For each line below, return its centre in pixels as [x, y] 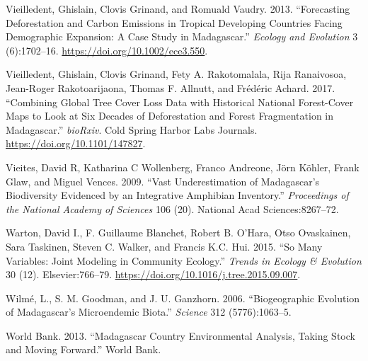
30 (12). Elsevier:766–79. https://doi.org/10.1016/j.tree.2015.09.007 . [153, 274]
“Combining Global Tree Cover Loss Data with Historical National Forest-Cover [180, 102]
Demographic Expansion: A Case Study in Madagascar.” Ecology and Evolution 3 [182, 36]
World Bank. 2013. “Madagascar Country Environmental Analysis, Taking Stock [180, 335]
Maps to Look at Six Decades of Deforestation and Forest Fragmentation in [170, 116]
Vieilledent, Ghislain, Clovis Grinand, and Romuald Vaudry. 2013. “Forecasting [178, 8]
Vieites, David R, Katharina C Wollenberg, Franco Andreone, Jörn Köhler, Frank [183, 167]
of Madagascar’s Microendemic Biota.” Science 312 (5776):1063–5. [149, 312]
